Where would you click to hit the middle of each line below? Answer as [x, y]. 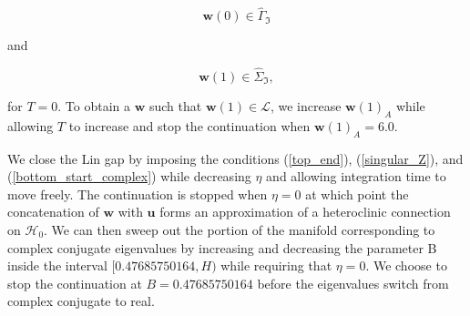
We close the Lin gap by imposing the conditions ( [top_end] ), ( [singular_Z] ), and [235, 158]
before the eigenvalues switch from [353, 283]
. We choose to [406, 265]
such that [175, 106]
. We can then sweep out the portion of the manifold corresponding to [240, 229]
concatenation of [53, 212]
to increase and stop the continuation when [189, 125]
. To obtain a [94, 106]
